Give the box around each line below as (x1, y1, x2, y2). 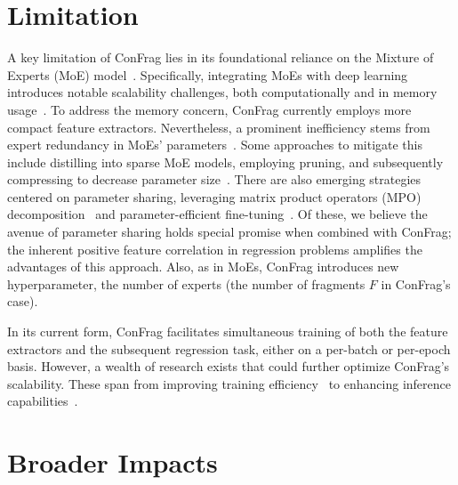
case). (7, 292, 38, 311)
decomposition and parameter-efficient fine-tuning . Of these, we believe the (7, 205, 428, 223)
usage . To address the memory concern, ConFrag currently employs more (7, 100, 412, 118)
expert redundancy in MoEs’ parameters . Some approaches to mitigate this (7, 135, 422, 154)
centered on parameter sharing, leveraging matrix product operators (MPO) (7, 187, 422, 206)
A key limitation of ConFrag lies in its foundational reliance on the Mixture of (7, 48, 434, 67)
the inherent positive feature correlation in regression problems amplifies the (7, 239, 422, 258)
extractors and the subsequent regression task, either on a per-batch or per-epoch (7, 339, 451, 358)
